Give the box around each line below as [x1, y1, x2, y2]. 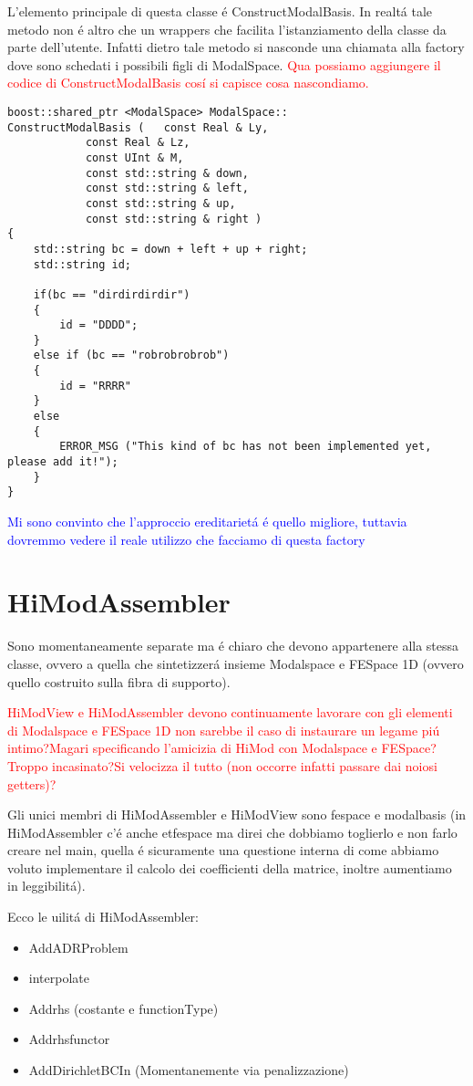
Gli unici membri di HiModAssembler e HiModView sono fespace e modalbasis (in [7, 805, 467, 824]
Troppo [7, 756, 48, 775]
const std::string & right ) [85, 212, 262, 225]
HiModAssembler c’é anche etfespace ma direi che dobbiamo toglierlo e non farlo [7, 822, 458, 841]
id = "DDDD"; [59, 318, 139, 332]
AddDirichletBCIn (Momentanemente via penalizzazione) [28, 1060, 349, 1080]
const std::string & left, [85, 182, 249, 195]
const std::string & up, [85, 196, 236, 210]
